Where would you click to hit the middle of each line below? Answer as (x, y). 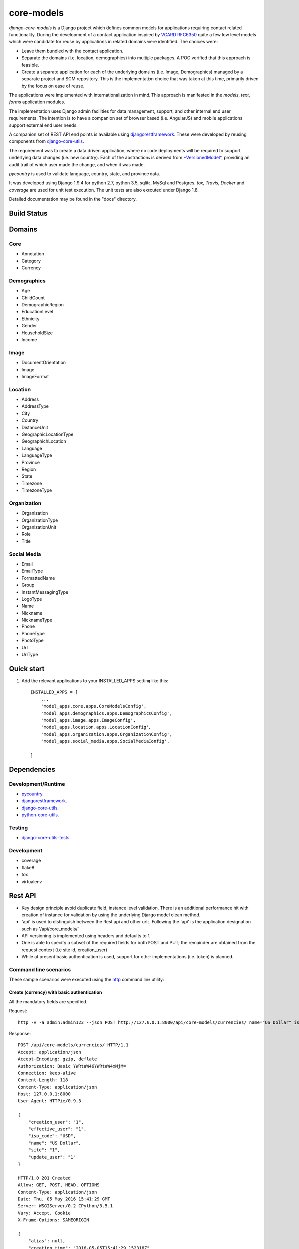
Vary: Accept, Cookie (44, 1213)
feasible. (30, 65)
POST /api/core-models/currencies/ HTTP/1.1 (74, 1045)
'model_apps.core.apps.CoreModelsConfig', (93, 706)
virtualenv (32, 881)
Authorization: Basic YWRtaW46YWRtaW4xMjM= (72, 1066)
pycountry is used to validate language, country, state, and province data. (85, 174)
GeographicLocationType (48, 434)
